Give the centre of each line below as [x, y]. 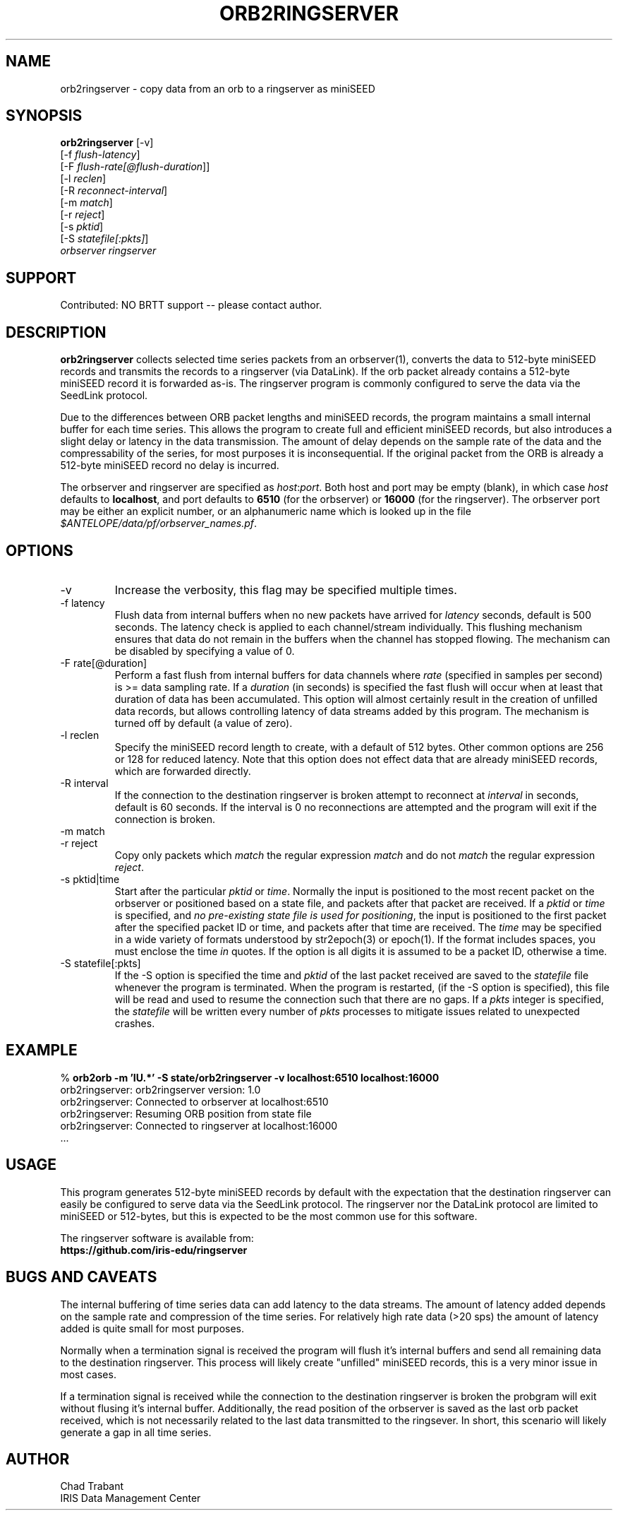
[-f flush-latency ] [100, 155]
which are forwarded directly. [183, 771]
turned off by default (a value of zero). [204, 723]
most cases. [88, 1374]
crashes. [135, 1023]
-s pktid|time [90, 879]
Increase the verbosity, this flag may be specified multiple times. [286, 590]
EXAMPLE [42, 1050]
